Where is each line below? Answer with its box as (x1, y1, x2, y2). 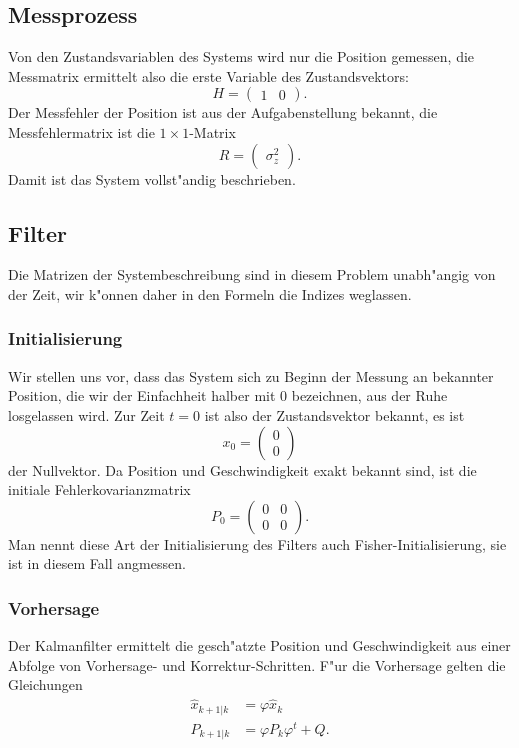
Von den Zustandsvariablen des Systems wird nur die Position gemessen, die (8, 46, 475, 67)
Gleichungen (8, 674, 83, 695)
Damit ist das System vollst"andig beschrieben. (8, 168, 296, 189)
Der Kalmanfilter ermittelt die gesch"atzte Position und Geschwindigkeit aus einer (8, 635, 511, 656)
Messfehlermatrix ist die (8, 121, 155, 142)
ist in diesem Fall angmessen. (8, 553, 186, 574)
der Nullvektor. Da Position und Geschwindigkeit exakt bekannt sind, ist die (8, 459, 477, 480)
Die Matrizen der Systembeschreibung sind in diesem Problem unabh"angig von (8, 264, 496, 285)
